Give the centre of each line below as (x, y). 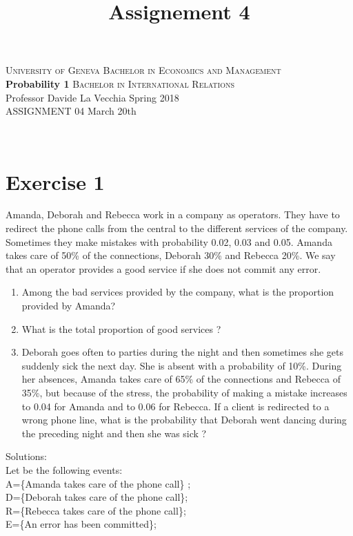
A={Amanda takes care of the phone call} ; (98, 483)
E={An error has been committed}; (81, 524)
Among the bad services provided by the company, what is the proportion (178, 292)
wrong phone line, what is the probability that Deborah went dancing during (184, 420)
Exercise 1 (55, 181)
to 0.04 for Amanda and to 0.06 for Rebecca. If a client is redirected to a (175, 406)
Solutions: (26, 456)
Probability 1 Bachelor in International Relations (120, 83)
